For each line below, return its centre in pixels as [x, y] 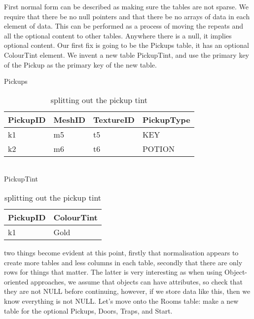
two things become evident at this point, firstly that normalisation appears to [121, 252]
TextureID [114, 119]
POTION [159, 148]
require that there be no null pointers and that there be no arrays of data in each [127, 16]
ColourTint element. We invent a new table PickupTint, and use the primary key [127, 54]
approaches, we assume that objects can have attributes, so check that [137, 281]
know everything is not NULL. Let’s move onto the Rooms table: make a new [121, 301]
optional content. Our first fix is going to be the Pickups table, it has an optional [127, 45]
